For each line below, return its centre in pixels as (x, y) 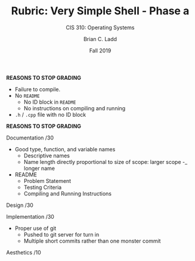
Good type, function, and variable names (65, 149)
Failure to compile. (38, 89)
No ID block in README (50, 102)
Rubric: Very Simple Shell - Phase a (100, 11)
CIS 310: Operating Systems (100, 27)
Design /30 (20, 205)
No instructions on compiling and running (75, 108)
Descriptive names (47, 156)
